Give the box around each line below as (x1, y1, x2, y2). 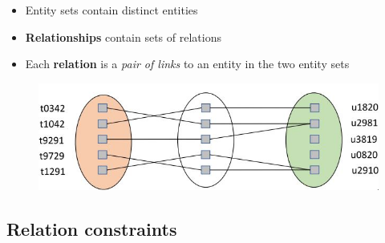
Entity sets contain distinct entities (25, 2, 198, 18)
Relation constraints (6, 216, 177, 241)
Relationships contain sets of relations (25, 28, 221, 45)
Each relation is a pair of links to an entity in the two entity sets (25, 55, 350, 72)
